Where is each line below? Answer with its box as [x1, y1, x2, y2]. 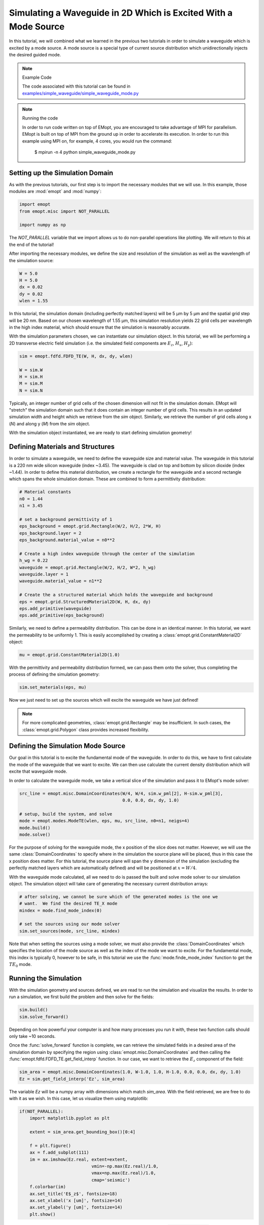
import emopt [19, 201, 51, 207]
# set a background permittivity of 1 [19, 516, 112, 522]
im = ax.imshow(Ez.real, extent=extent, [29, 1156, 128, 1162]
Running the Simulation [9, 974, 82, 982]
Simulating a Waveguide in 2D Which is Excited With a [9, 7, 233, 18]
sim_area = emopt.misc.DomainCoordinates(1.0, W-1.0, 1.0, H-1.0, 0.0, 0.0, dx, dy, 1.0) [19, 1069, 242, 1075]
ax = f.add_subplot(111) [29, 1150, 89, 1155]
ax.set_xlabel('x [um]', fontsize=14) [29, 1198, 123, 1203]
